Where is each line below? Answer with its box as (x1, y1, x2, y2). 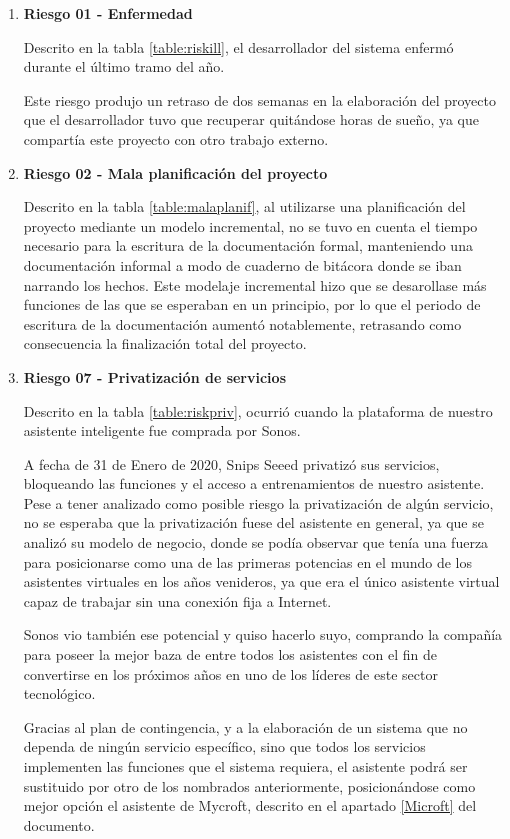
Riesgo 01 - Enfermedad (23, 3, 193, 23)
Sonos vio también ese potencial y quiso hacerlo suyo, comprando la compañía (23, 624, 503, 645)
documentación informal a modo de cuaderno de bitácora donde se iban (23, 254, 462, 275)
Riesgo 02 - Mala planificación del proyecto (23, 162, 328, 183)
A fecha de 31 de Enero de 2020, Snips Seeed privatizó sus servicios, (23, 453, 440, 474)
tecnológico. (23, 683, 96, 704)
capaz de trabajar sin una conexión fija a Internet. (23, 590, 332, 611)
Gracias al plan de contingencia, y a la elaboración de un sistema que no (23, 716, 468, 737)
